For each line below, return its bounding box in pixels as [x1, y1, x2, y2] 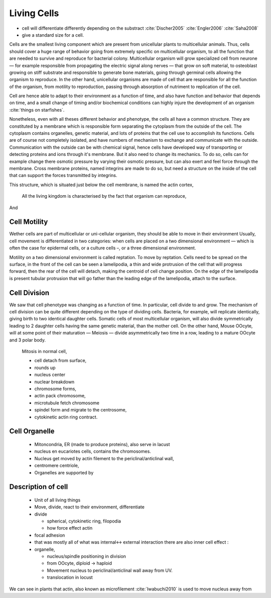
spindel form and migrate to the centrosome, [34, 407, 127, 413]
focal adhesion [34, 532, 65, 538]
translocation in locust [47, 574, 93, 580]
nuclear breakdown [34, 379, 75, 385]
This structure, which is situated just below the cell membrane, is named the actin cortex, [9, 182, 194, 188]
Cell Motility [9, 218, 48, 226]
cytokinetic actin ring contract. [34, 414, 98, 420]
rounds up [34, 365, 56, 371]
